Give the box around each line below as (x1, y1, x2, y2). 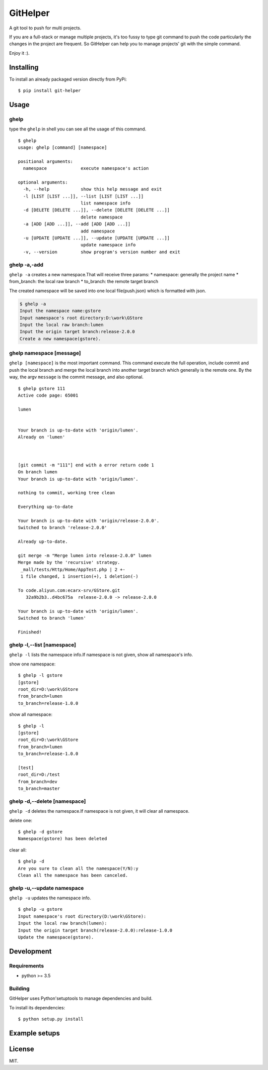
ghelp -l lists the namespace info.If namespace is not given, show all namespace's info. (9, 652, 193, 658)
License (9, 1045, 34, 1053)
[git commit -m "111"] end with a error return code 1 (18, 462, 154, 468)
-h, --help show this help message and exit (23, 187, 162, 192)
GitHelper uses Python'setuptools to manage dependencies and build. (9, 995, 153, 1001)
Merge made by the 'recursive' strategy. (18, 560, 120, 565)
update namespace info (80, 242, 136, 248)
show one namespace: (9, 661, 56, 667)
